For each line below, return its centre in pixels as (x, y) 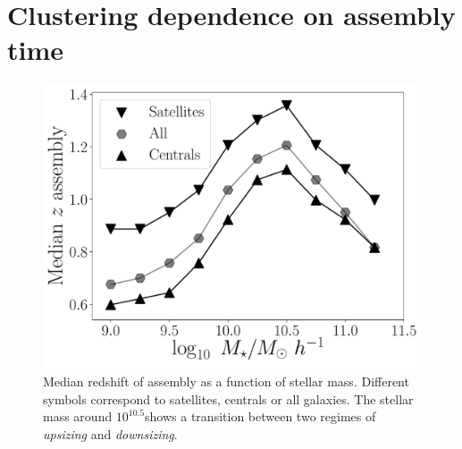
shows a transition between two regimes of (260, 416)
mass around (78, 416)
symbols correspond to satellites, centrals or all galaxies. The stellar (228, 398)
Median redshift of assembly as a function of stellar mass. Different (226, 381)
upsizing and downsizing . (110, 433)
